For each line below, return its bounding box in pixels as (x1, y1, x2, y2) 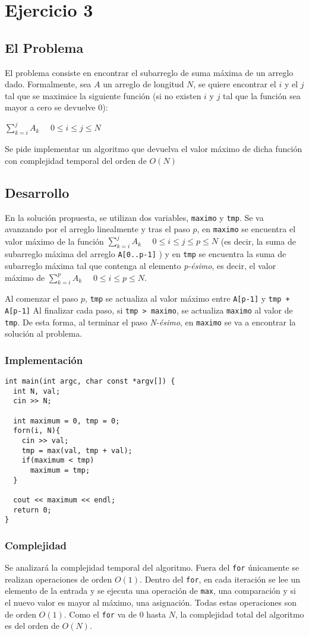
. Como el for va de (64, 607, 137, 620)
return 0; (13, 505, 52, 514)
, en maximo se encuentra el (197, 223, 296, 235)
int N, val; (13, 387, 61, 395)
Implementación (5, 352, 83, 367)
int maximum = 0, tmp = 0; (13, 416, 120, 425)
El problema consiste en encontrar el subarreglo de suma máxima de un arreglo (5, 66, 294, 78)
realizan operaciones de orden (5, 572, 112, 585)
